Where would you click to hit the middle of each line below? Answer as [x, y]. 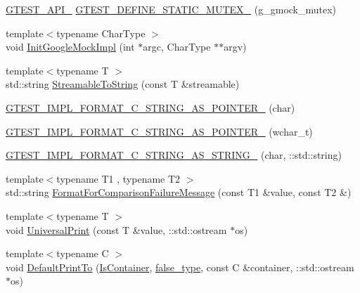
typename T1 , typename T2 [118, 178]
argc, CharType [177, 47]
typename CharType [101, 33]
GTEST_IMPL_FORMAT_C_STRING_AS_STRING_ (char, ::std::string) [174, 155]
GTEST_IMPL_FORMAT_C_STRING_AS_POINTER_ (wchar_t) [159, 131]
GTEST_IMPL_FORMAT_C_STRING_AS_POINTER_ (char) [150, 107]
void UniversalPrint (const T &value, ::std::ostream [116, 229]
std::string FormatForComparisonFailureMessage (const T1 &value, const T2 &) [179, 192]
